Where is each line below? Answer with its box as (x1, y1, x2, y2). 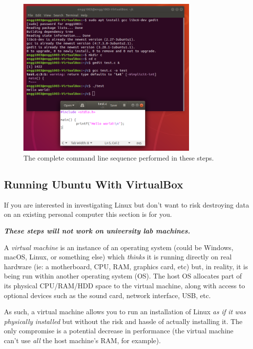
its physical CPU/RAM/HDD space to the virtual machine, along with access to (4, 280, 245, 290)
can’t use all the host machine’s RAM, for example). (4, 335, 161, 345)
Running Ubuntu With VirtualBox (4, 177, 183, 191)
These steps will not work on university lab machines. (4, 226, 190, 235)
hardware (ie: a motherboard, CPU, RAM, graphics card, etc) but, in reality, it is (4, 261, 248, 271)
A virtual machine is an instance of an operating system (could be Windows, (4, 242, 233, 252)
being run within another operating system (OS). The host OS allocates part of (4, 271, 242, 281)
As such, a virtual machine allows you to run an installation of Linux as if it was (4, 306, 246, 317)
